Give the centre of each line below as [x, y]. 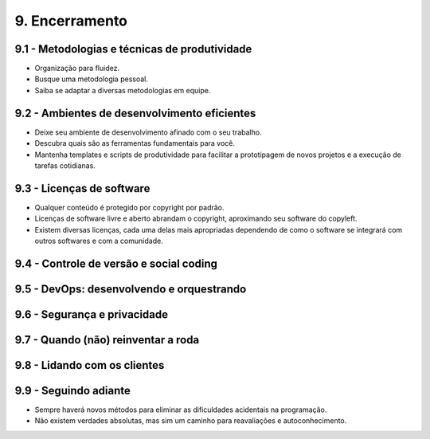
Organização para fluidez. [77, 69]
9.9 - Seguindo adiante [73, 390]
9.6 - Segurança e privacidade [92, 314]
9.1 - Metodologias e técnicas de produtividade [133, 49]
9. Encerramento [71, 21]
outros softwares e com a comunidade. [99, 241]
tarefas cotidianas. [65, 165]
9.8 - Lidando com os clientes [90, 365]
